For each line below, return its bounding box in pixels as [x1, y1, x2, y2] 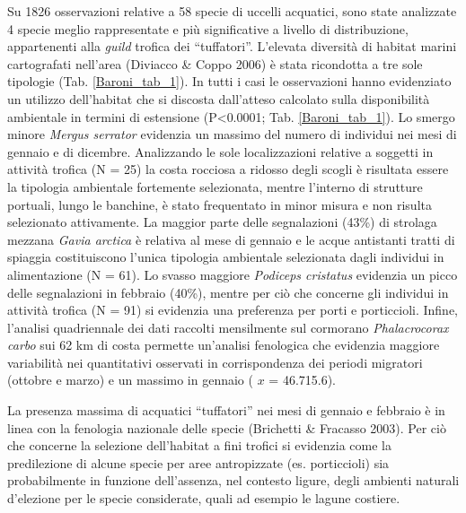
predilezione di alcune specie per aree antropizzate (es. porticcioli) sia [7, 453, 390, 472]
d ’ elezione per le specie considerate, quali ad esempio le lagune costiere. [7, 489, 400, 508]
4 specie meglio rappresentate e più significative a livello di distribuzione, [7, 19, 409, 38]
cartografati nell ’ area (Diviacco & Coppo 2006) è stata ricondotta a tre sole [7, 54, 423, 73]
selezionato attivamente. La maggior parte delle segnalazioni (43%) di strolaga [7, 213, 437, 231]
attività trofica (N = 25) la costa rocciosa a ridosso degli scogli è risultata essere [7, 160, 449, 178]
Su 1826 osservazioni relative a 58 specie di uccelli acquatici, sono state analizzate [7, 2, 457, 20]
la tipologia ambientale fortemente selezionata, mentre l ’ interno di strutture [7, 177, 423, 196]
